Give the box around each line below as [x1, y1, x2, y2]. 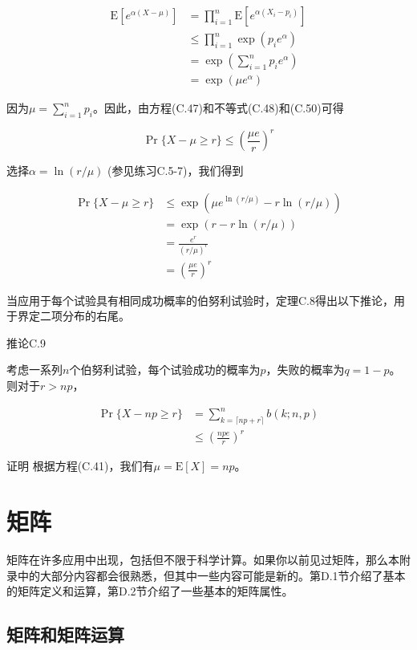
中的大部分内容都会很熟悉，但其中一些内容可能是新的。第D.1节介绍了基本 [17, 567, 406, 583]
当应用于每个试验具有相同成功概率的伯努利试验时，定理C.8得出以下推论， [6, 291, 394, 308]
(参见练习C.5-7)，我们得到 [107, 162, 244, 179]
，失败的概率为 [265, 361, 345, 378]
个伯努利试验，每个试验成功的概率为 [69, 361, 261, 378]
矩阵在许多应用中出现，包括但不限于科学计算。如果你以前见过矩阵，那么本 [6, 551, 399, 568]
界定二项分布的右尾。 [17, 307, 130, 324]
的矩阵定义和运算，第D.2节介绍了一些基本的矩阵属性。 [6, 583, 294, 599]
